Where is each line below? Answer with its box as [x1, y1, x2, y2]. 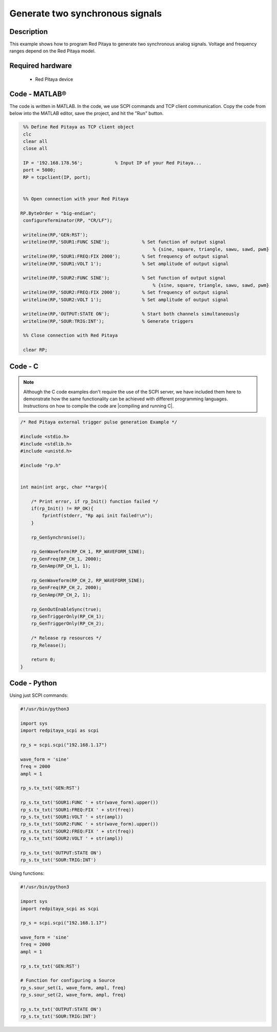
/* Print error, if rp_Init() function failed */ [31, 499, 159, 504]
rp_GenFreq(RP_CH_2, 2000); [31, 585, 102, 591]
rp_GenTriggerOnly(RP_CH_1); [31, 613, 105, 619]
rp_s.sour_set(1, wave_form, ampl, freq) [20, 985, 126, 990]
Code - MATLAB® [9, 89, 67, 98]
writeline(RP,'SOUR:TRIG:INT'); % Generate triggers [23, 318, 194, 324]
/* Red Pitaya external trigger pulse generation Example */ [20, 419, 177, 425]
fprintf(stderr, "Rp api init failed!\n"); [42, 513, 153, 519]
